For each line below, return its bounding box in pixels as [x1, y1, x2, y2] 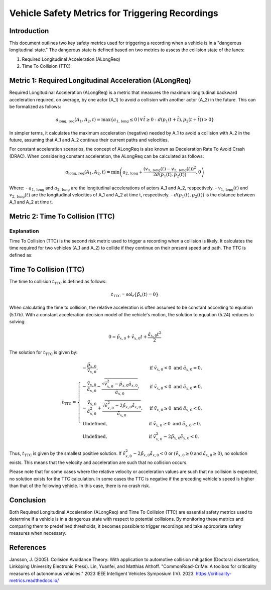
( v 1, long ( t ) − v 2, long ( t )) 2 [143, 165, 196, 173]
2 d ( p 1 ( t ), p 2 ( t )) [153, 172, 187, 179]
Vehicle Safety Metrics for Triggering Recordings [9, 8, 218, 19]
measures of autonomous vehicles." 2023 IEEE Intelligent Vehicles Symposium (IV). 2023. [9, 570, 195, 576]
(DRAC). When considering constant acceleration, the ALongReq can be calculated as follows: [9, 153, 204, 159]
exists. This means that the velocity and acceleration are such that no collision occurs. [9, 459, 188, 465]
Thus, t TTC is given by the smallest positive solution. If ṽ [9, 450, 126, 457]
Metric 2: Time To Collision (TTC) [9, 212, 115, 220]
